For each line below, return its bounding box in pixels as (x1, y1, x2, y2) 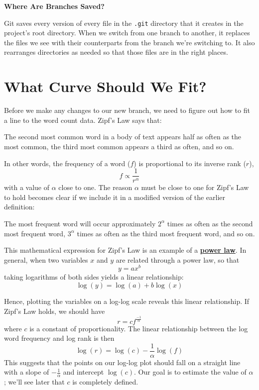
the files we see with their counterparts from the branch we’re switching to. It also (4, 37, 255, 47)
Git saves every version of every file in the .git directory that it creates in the (4, 17, 244, 28)
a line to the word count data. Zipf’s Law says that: (4, 114, 162, 125)
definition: (4, 201, 35, 212)
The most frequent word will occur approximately (4, 218, 156, 228)
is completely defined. (72, 377, 138, 387)
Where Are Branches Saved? (4, 1, 105, 11)
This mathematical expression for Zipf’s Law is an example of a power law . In (4, 245, 247, 255)
